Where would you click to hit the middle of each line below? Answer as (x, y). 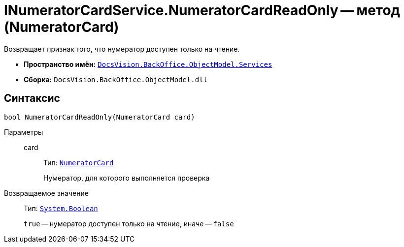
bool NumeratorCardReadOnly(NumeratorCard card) (100, 117)
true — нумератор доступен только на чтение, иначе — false (129, 223)
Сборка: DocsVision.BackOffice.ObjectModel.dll (116, 79)
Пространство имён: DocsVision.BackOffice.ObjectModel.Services (148, 64)
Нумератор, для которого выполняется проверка (127, 178)
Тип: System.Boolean (61, 208)
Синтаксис (32, 98)
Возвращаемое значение (46, 193)
